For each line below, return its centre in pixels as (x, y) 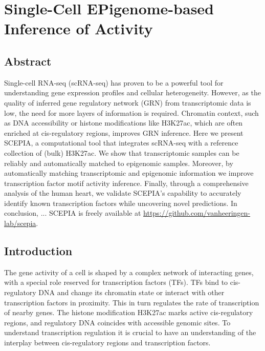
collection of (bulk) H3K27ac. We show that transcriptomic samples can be (122, 152)
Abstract (28, 61)
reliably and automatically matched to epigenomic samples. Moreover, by (119, 163)
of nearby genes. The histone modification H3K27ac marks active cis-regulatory (129, 312)
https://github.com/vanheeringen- (197, 213)
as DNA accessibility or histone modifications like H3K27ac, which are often (124, 123)
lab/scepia (20, 223)
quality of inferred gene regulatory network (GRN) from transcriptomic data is (128, 102)
